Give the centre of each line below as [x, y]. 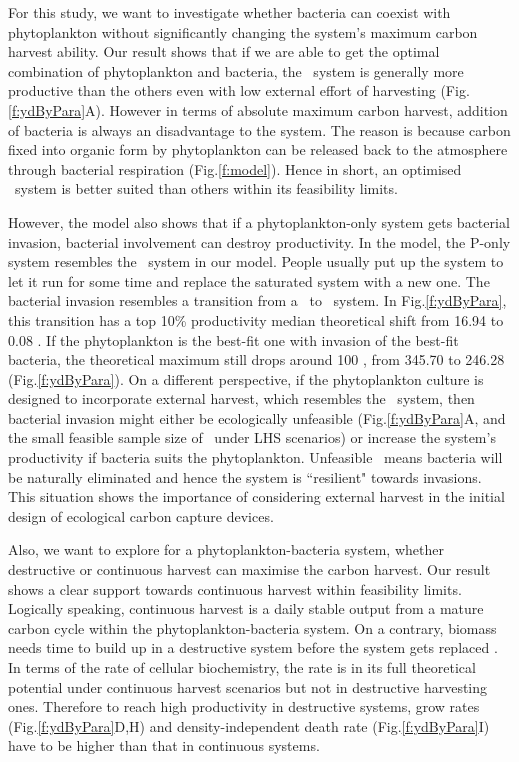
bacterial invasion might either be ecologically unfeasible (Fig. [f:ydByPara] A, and [257, 417]
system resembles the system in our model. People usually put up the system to [256, 261]
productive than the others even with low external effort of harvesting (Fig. [239, 90]
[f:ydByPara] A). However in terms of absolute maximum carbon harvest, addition [258, 109]
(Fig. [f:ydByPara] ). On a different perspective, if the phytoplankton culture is [246, 378]
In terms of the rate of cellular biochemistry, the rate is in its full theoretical [242, 667]
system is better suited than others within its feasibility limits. [206, 188]
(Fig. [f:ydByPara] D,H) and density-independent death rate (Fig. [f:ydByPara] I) [249, 725]
